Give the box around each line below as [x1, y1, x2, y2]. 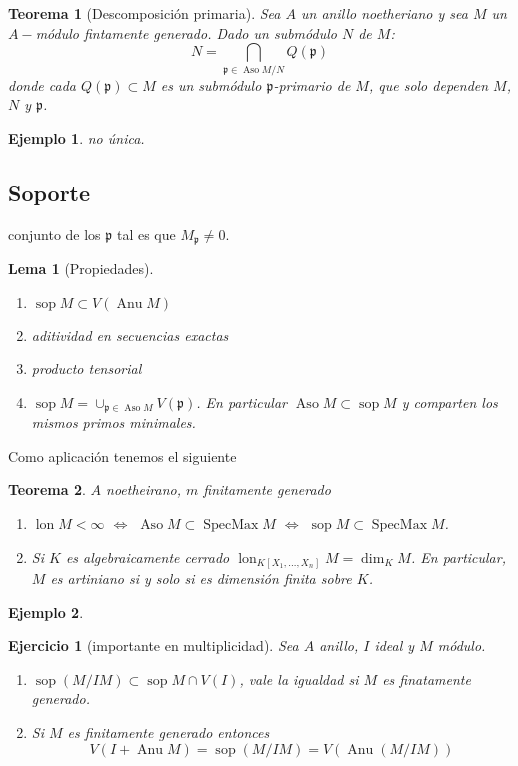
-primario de [273, 74, 351, 95]
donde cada [8, 74, 76, 95]
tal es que [116, 223, 176, 244]
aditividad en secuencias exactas [31, 324, 229, 345]
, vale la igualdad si [239, 668, 359, 689]
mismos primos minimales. [31, 412, 196, 433]
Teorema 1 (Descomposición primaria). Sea [8, 3, 281, 23]
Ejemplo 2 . [8, 601, 84, 622]
